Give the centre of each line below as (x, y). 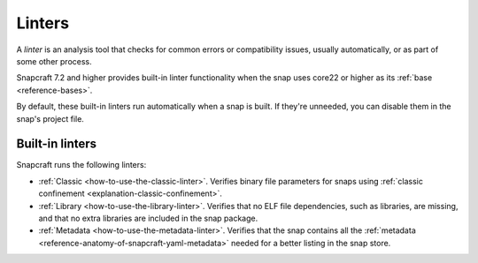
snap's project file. (50, 118)
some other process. (54, 61)
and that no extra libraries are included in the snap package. (148, 218)
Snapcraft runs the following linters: (81, 165)
